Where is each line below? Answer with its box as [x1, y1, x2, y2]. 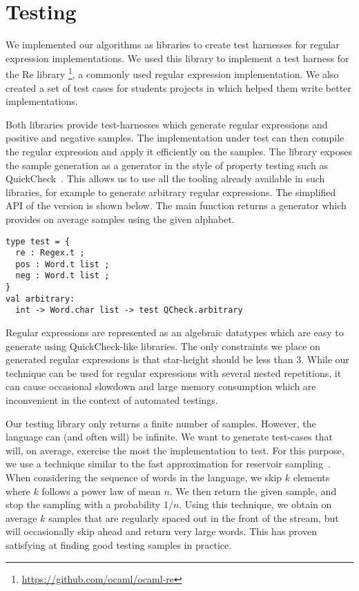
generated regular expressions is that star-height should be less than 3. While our [6, 352, 349, 367]
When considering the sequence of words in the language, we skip [6, 470, 282, 485]
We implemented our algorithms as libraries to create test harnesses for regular [6, 37, 340, 52]
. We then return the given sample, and [169, 483, 337, 498]
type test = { [6, 236, 70, 246]
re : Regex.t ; [15, 248, 85, 258]
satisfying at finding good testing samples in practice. [6, 538, 232, 552]
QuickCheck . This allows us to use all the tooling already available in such [6, 171, 325, 186]
